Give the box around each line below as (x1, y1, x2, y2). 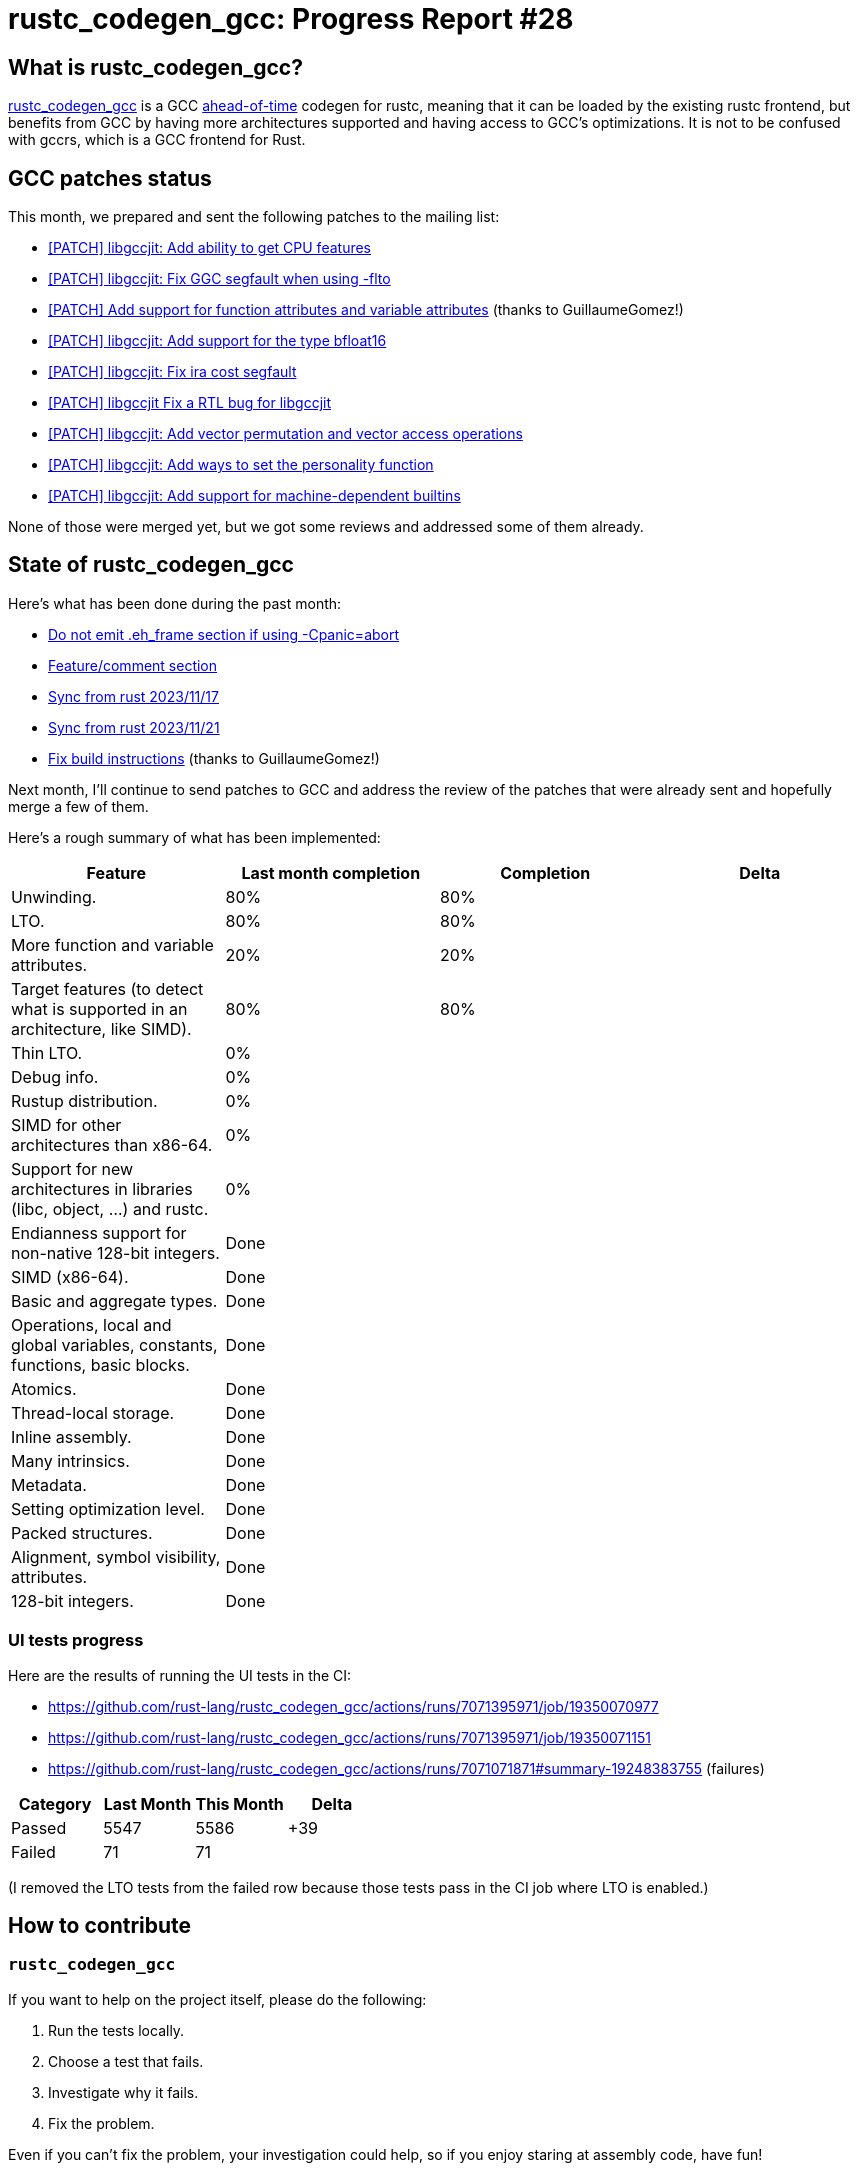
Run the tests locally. (48, 2021, 185, 2039)
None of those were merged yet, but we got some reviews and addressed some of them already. (8, 518, 644, 536)
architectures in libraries (11, 1178, 193, 1199)
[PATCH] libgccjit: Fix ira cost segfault (48, 363, 297, 381)
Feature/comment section (48, 656, 218, 674)
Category (18, 1793, 92, 1814)
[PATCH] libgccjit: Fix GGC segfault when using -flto (48, 270, 391, 288)
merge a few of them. (8, 797, 149, 815)
